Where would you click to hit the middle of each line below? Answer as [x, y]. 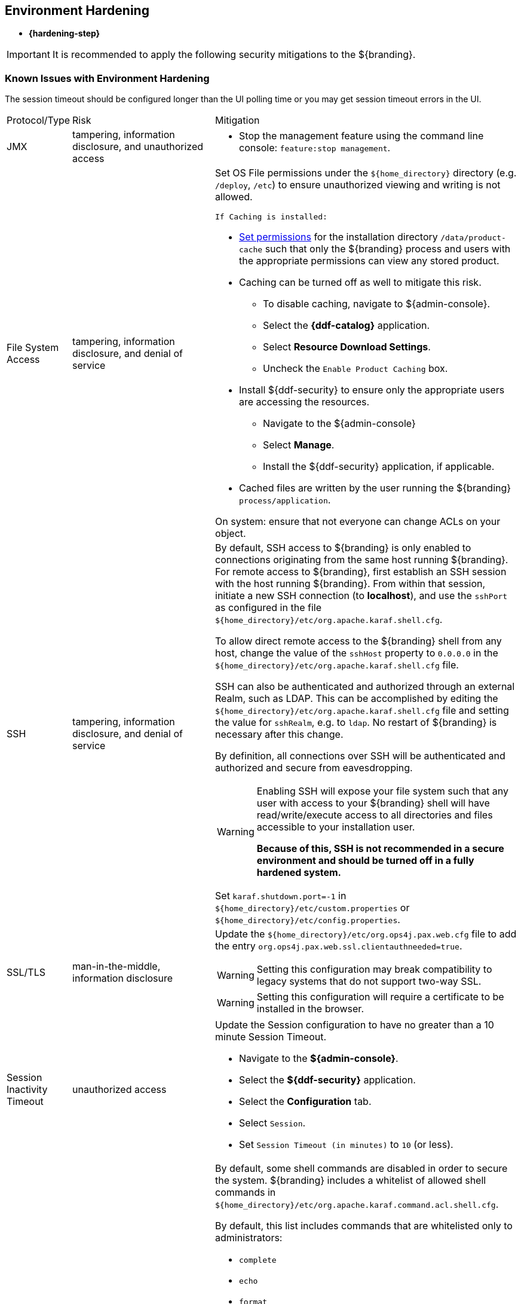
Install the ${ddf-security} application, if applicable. [379, 467]
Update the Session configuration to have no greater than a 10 [355, 1025]
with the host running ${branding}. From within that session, [350, 584]
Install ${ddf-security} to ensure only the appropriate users [372, 390]
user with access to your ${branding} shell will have [373, 803]
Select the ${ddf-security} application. [327, 1080]
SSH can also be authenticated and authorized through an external [365, 687]
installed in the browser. [310, 1009]
